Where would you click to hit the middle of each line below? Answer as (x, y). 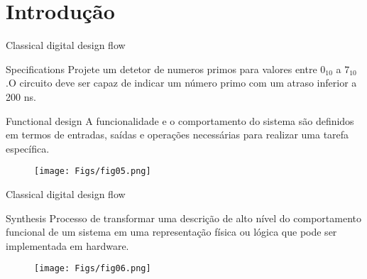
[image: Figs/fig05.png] (93, 171)
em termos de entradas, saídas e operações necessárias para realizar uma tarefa (177, 135)
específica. (28, 148)
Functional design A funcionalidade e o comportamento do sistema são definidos (180, 120)
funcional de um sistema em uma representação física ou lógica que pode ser (171, 232)
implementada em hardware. (67, 245)
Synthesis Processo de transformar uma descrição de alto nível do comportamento (183, 218)
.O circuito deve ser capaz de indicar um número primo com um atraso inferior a (181, 83)
